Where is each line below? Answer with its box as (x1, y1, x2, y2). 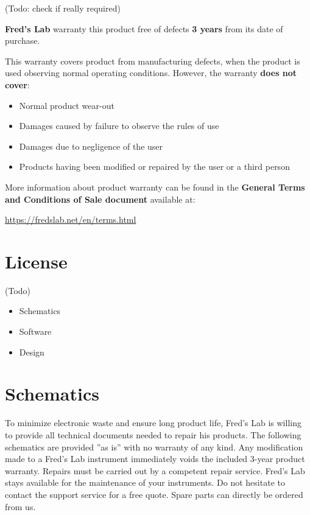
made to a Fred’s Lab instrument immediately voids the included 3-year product (5, 452, 305, 465)
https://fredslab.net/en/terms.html (5, 213, 136, 226)
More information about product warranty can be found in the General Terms (5, 180, 305, 193)
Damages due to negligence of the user (19, 139, 163, 152)
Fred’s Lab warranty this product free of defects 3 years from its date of (5, 22, 283, 35)
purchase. (5, 34, 40, 47)
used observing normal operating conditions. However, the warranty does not (5, 66, 297, 79)
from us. (5, 500, 36, 513)
